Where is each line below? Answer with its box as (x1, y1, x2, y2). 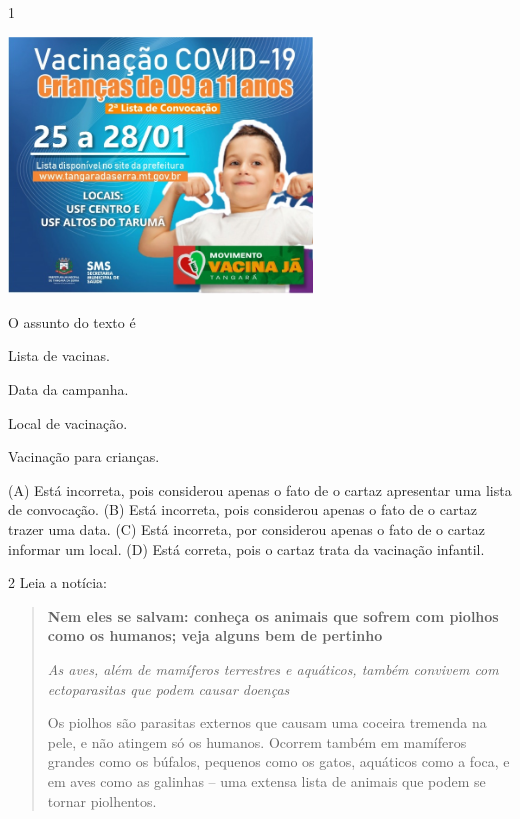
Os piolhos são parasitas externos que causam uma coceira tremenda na (47, 712, 487, 733)
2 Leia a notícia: (8, 572, 107, 593)
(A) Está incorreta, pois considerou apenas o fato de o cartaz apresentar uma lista (8, 479, 512, 500)
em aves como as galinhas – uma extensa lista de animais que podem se (47, 770, 486, 791)
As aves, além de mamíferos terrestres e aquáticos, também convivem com (47, 658, 499, 679)
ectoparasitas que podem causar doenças (47, 678, 290, 699)
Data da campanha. (8, 379, 129, 400)
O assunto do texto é (8, 311, 136, 332)
